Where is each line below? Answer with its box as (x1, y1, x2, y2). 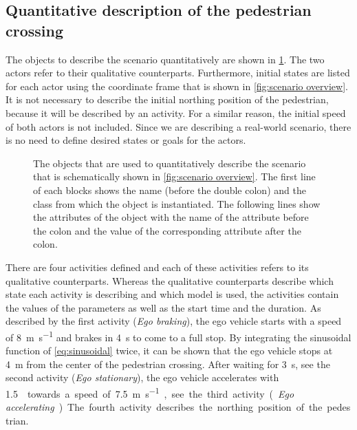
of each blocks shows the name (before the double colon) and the (33, 182, 306, 197)
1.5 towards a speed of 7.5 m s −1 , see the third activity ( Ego (6, 384, 294, 400)
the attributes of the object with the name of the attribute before (33, 210, 309, 224)
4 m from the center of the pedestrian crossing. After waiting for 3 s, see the (6, 356, 330, 371)
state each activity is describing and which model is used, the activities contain (6, 287, 339, 301)
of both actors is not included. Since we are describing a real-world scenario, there (6, 119, 351, 133)
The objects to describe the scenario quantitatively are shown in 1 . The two (6, 52, 325, 66)
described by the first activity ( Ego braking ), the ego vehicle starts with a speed (6, 314, 342, 328)
